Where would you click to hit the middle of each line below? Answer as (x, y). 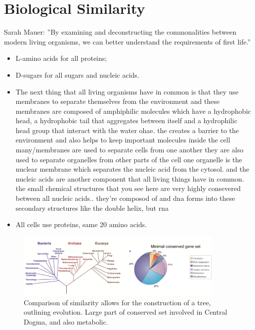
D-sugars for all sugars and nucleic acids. (77, 74)
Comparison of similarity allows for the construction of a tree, (117, 302)
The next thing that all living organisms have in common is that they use (127, 91)
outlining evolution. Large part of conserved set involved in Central (126, 312)
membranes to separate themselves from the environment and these (118, 101)
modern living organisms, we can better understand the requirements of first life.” (127, 41)
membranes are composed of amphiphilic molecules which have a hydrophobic (133, 111)
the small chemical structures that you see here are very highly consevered (128, 188)
